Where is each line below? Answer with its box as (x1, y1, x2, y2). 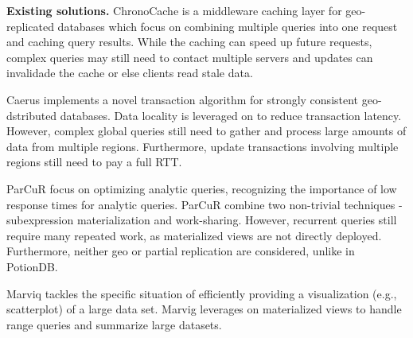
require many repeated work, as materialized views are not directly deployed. (6, 227, 382, 243)
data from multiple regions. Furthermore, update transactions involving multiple (6, 138, 399, 154)
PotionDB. (6, 258, 58, 274)
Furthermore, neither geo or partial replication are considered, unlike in (6, 243, 355, 259)
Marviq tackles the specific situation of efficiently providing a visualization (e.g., (6, 285, 397, 301)
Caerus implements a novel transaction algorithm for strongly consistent (6, 91, 359, 107)
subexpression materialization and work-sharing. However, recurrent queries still (6, 212, 397, 228)
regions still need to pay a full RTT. (6, 153, 182, 170)
